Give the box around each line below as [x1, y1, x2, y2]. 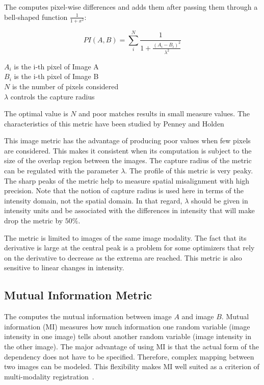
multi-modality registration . [4, 371, 94, 381]
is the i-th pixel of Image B [14, 71, 99, 82]
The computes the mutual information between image [4, 311, 172, 322]
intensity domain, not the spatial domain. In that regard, [4, 195, 182, 206]
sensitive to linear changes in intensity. [4, 262, 124, 273]
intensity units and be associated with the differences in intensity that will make [4, 205, 255, 216]
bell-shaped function [4, 11, 68, 22]
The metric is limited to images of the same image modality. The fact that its [4, 232, 247, 243]
